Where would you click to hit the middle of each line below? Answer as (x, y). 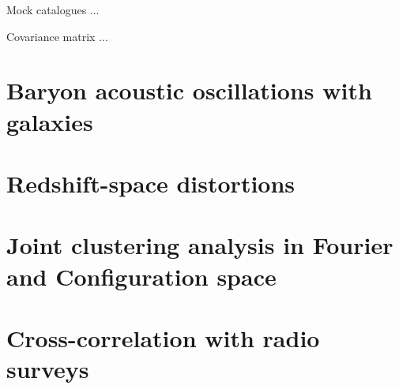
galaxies (50, 121)
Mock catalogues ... (53, 9)
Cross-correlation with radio (163, 337)
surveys (48, 369)
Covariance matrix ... (57, 36)
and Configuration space (141, 276)
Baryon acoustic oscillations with (189, 90)
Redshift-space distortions (151, 183)
